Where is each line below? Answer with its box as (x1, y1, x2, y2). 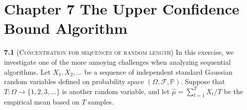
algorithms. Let (4, 66, 51, 77)
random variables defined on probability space (4, 76, 144, 87)
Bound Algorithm (4, 18, 128, 38)
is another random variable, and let (62, 86, 170, 96)
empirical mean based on (4, 97, 80, 107)
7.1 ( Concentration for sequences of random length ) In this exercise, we (4, 47, 234, 57)
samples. (88, 97, 114, 107)
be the (224, 86, 243, 96)
